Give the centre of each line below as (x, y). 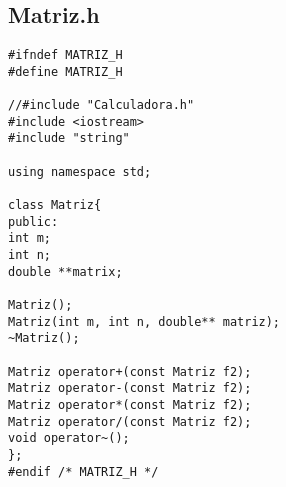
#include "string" (69, 138)
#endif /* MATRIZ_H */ (83, 471)
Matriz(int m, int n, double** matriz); (144, 321)
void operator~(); (69, 438)
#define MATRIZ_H (65, 71)
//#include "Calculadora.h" (101, 105)
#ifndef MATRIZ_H (65, 55)
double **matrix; (65, 271)
